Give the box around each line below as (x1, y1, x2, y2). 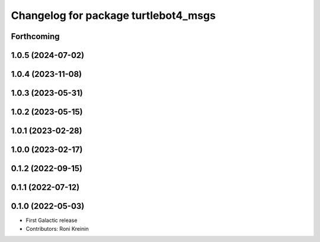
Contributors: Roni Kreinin (25, 225, 89, 232)
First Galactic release (25, 217, 78, 224)
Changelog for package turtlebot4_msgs (11, 9, 216, 22)
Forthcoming (11, 31, 60, 41)
